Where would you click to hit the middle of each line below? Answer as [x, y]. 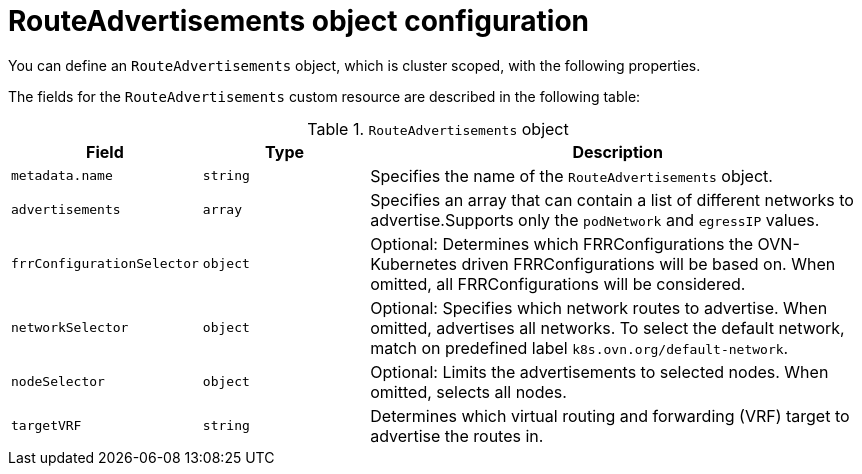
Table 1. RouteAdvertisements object [438, 128]
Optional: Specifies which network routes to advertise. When [599, 307]
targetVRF [46, 426]
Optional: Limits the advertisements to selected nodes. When [599, 371]
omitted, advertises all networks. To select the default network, [607, 327]
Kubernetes [413, 263]
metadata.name [62, 176]
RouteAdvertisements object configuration [299, 21]
